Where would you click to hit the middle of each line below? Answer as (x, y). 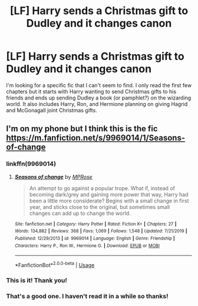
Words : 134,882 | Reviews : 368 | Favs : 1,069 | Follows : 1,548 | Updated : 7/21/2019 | (101, 231)
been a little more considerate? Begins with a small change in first (109, 201)
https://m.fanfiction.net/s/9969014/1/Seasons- (96, 138)
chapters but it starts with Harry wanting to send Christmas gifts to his (91, 91)
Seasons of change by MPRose (53, 177)
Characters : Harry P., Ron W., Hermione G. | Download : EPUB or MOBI (87, 245)
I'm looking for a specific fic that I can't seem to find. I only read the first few (99, 85)
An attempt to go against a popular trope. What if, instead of (102, 188)
